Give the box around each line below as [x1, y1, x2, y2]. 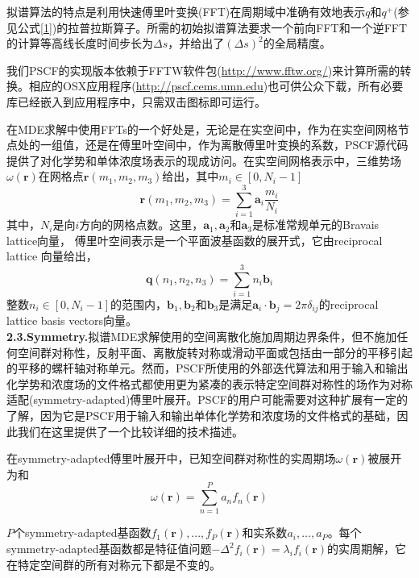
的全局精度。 [263, 35, 331, 52]
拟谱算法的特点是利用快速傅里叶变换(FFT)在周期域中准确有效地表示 [6, 3, 366, 19]
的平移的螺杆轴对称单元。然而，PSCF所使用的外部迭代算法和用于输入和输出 [6, 360, 409, 376]
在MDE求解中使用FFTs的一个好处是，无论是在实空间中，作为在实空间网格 [6, 120, 398, 137]
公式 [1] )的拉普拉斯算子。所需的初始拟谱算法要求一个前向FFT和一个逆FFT [17, 19, 408, 35]
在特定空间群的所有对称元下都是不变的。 [6, 555, 221, 572]
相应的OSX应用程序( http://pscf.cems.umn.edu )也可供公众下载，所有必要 [28, 77, 404, 94]
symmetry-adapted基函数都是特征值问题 [6, 540, 212, 557]
